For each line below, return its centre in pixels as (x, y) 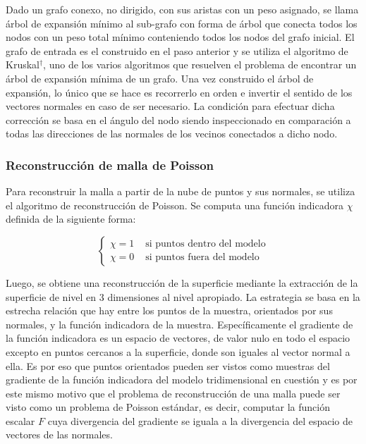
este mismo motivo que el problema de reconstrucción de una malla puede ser (173, 393)
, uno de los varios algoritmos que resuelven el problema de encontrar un (200, 64)
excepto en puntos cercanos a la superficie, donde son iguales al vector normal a (178, 351)
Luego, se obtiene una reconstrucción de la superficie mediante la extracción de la (182, 282)
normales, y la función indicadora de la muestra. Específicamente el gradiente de (179, 324)
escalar (20, 420)
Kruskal (23, 64)
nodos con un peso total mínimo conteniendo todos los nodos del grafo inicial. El (180, 37)
